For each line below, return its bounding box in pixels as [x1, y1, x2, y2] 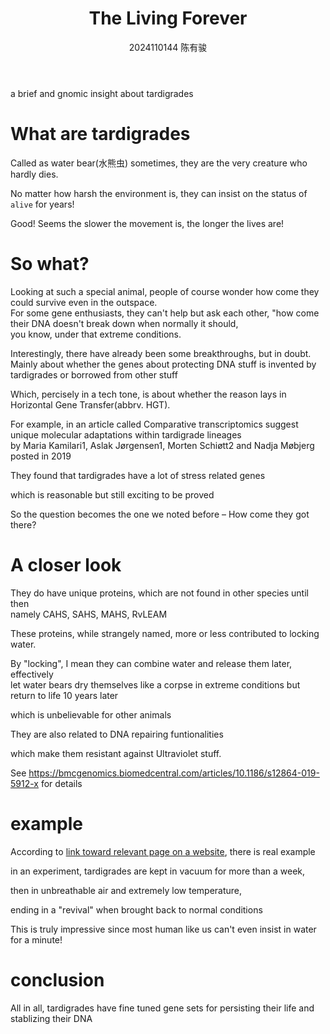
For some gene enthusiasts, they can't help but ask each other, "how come [10, 307, 320, 319]
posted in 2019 [10, 450, 72, 462]
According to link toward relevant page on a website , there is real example [10, 845, 316, 857]
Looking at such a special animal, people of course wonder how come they [10, 285, 320, 297]
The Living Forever [88, 7, 248, 30]
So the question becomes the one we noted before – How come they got [10, 508, 310, 520]
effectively [10, 668, 54, 680]
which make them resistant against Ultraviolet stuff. [10, 747, 222, 759]
